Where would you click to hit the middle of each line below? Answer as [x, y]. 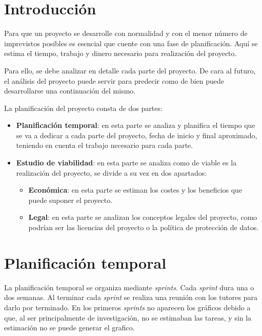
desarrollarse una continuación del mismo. [70, 91]
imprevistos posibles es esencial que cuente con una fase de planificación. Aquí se [131, 43]
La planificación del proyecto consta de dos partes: [83, 108]
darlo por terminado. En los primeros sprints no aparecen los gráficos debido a [127, 307]
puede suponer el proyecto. [70, 200]
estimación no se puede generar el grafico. [69, 328]
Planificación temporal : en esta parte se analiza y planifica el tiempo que [136, 125]
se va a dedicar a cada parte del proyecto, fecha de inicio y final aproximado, [137, 135]
